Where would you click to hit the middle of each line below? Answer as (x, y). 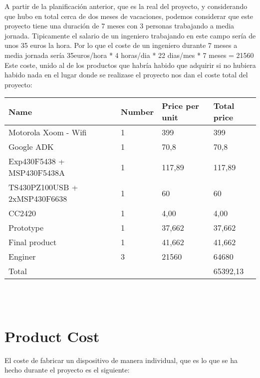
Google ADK (31, 147)
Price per (180, 106)
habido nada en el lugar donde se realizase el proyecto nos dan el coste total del (126, 75)
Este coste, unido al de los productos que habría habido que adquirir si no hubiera (130, 65)
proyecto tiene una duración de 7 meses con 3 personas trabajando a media (120, 26)
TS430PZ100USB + (43, 187)
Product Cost (52, 336)
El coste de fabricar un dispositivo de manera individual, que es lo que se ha (121, 360)
